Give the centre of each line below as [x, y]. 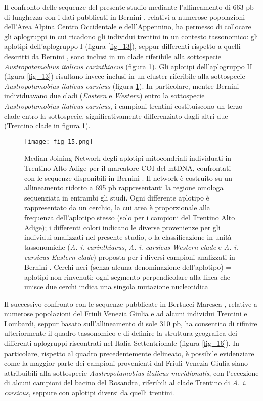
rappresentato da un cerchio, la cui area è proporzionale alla [117, 207]
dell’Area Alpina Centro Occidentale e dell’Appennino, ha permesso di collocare [128, 27]
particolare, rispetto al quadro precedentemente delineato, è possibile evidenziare [129, 353]
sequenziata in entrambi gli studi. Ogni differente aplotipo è [117, 197]
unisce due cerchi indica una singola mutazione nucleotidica [116, 287]
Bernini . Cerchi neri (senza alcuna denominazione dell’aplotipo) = [128, 266]
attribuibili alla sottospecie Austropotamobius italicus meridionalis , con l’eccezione [131, 372]
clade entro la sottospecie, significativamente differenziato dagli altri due [116, 115]
